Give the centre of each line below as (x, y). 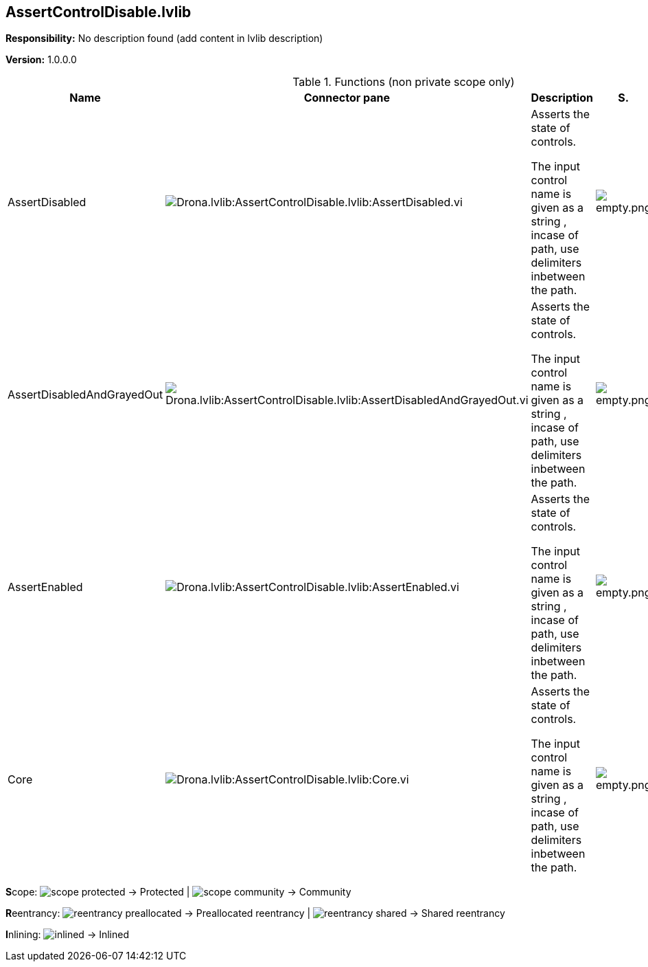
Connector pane (347, 98)
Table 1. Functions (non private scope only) (404, 82)
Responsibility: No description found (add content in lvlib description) (164, 38)
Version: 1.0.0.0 (41, 60)
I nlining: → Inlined (67, 935)
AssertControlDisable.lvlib (99, 12)
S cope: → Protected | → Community (178, 892)
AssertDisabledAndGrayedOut (85, 395)
